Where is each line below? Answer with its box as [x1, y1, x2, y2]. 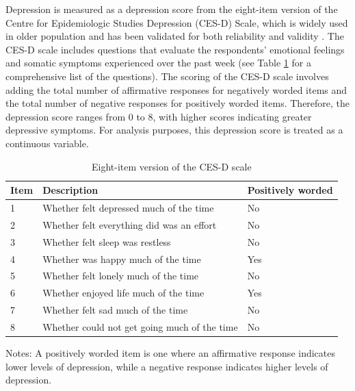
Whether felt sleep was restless [42, 234, 171, 249]
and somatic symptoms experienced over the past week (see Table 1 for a [5, 55, 311, 70]
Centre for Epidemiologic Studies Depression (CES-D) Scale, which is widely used [5, 15, 348, 29]
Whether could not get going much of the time [42, 319, 238, 333]
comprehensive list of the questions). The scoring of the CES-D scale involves [5, 68, 329, 83]
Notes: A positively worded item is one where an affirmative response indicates [5, 345, 336, 360]
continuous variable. [5, 136, 89, 150]
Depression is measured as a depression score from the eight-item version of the [5, 2, 338, 16]
